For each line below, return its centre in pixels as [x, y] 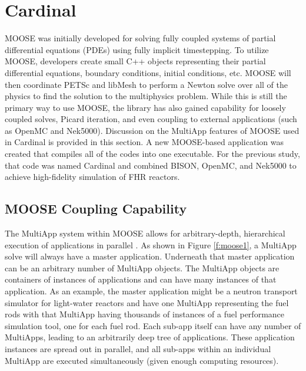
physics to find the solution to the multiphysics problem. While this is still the [146, 96]
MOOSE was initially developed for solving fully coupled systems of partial [140, 38]
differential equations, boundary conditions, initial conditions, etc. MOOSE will [148, 72]
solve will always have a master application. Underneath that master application [150, 256]
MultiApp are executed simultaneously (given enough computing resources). [142, 360]
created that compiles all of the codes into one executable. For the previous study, [152, 154]
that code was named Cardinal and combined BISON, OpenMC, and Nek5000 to [151, 165]
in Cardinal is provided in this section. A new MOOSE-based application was [144, 142]
